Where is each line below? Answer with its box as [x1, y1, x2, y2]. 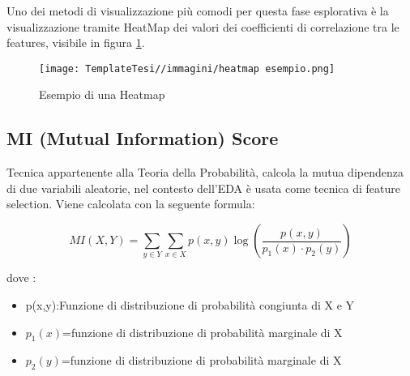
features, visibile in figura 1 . [6, 34, 145, 51]
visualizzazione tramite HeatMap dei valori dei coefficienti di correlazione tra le [6, 18, 399, 35]
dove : [6, 269, 36, 286]
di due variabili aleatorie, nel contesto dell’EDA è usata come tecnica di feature [6, 179, 400, 196]
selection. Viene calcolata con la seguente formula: [6, 195, 255, 212]
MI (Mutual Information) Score [6, 126, 279, 151]
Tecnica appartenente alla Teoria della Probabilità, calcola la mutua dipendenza [6, 164, 404, 181]
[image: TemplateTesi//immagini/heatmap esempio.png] [39, 62, 335, 75]
